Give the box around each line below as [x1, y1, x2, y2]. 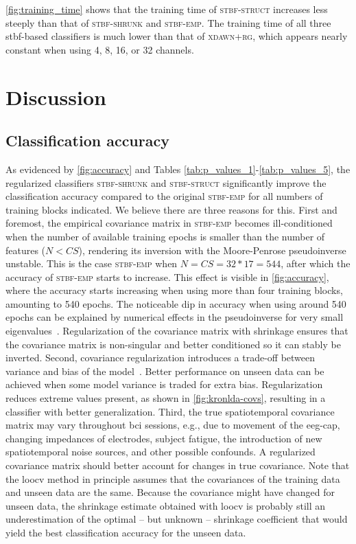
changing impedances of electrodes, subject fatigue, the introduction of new [5, 431, 322, 445]
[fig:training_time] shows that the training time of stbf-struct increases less [5, 2, 328, 16]
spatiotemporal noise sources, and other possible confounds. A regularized [5, 444, 316, 459]
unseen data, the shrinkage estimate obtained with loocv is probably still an [5, 498, 326, 512]
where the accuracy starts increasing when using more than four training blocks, [5, 283, 343, 297]
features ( [5, 242, 46, 257]
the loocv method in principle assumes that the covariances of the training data [5, 471, 340, 486]
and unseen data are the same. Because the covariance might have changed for [5, 485, 335, 499]
